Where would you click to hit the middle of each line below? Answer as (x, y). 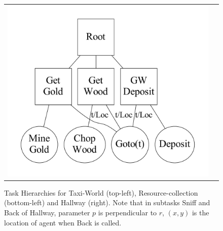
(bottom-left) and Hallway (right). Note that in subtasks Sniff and (107, 202)
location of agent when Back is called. (63, 222)
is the (200, 213)
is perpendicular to (127, 213)
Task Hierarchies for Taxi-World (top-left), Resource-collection (101, 192)
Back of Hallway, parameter (47, 213)
